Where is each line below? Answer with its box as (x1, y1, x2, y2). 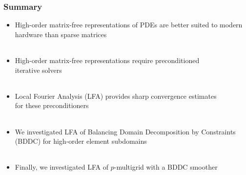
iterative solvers (15, 65, 62, 75)
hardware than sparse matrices (15, 29, 107, 39)
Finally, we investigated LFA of (15, 162, 109, 172)
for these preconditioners (15, 100, 89, 110)
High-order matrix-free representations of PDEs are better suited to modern (15, 20, 243, 30)
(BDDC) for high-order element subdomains (15, 136, 147, 146)
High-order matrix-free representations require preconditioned (15, 55, 200, 65)
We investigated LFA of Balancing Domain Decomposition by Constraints (15, 126, 236, 136)
